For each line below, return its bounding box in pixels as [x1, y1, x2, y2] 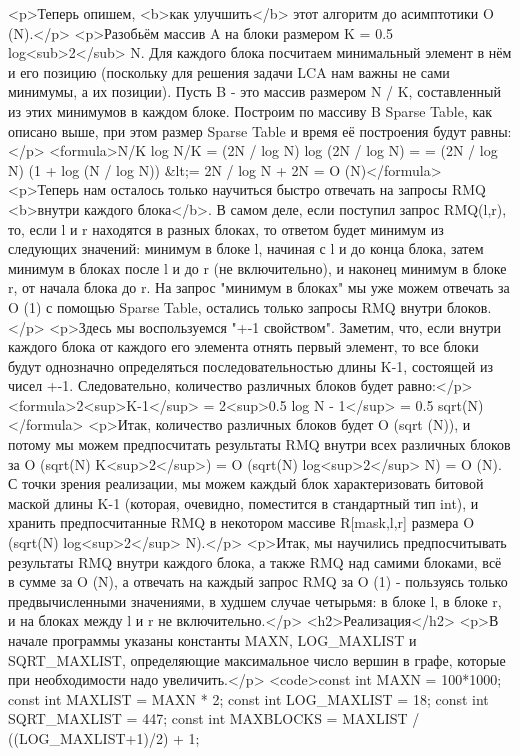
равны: [470, 120, 512, 141]
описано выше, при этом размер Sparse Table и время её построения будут [8, 120, 467, 141]
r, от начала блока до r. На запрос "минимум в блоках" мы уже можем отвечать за [8, 277, 510, 298]
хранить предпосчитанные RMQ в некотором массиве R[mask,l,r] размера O [8, 512, 475, 533]
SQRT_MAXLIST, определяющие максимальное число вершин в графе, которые [8, 649, 506, 670]
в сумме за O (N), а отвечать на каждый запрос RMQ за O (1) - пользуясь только [8, 571, 508, 592]
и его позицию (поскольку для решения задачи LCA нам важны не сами [8, 61, 450, 82]
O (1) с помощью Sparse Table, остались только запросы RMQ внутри [8, 296, 443, 317]
